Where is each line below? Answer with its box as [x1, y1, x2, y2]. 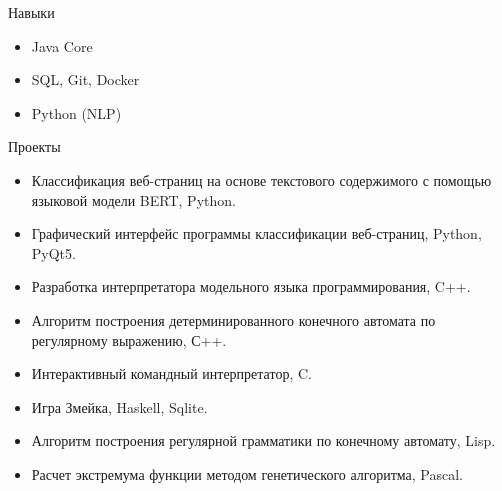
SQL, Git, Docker [31, 69, 140, 90]
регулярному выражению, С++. [31, 329, 227, 350]
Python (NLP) [31, 102, 122, 123]
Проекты [8, 136, 61, 157]
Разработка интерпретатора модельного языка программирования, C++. [31, 276, 471, 297]
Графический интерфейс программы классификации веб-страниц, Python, [31, 223, 482, 244]
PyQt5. [31, 242, 76, 263]
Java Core [31, 35, 93, 56]
